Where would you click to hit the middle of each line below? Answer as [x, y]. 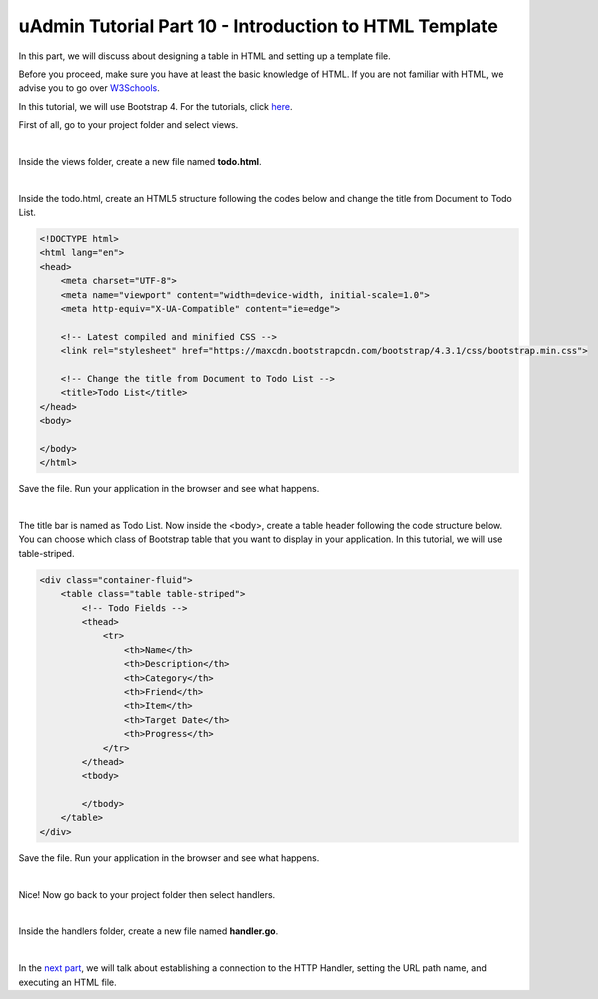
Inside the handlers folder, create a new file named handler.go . [148, 931]
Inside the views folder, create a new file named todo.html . [140, 161]
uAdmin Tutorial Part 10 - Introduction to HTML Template [258, 26]
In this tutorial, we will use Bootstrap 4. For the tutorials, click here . [155, 106]
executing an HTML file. [67, 982]
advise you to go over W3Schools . [89, 88]
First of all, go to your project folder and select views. [128, 125]
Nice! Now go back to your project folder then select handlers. [147, 894]
